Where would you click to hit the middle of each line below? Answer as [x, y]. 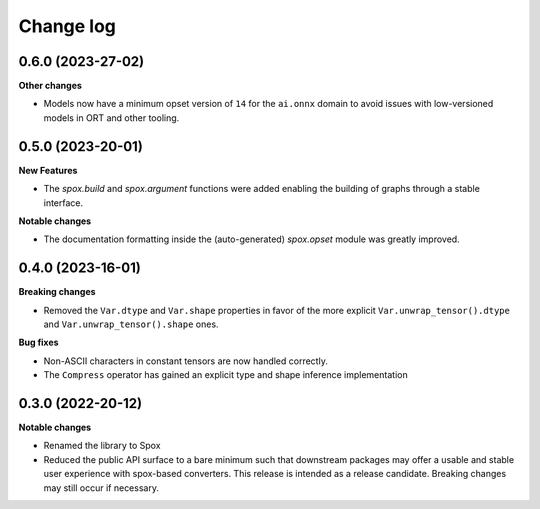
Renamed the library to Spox [102, 446]
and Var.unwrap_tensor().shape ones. [131, 324]
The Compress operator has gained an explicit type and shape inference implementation [226, 375]
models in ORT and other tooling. [111, 117]
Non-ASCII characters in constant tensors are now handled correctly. [186, 361]
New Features [48, 170]
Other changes [50, 86]
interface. [63, 202]
